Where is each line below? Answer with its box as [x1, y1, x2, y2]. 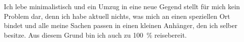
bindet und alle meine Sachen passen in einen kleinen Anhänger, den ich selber [4, 20, 238, 30]
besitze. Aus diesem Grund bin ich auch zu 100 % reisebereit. [4, 29, 187, 40]
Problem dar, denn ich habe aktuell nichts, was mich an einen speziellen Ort [4, 11, 230, 21]
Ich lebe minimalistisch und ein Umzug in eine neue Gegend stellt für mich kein [4, 1, 240, 11]
